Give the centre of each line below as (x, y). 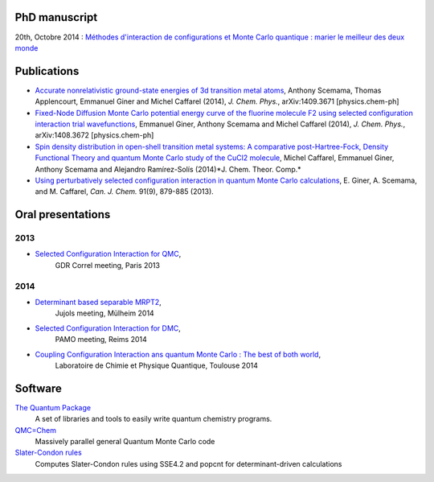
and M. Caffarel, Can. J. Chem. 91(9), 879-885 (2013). (125, 192)
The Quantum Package (53, 407)
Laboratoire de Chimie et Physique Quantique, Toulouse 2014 (157, 365)
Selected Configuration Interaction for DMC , (108, 328)
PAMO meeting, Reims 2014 (101, 340)
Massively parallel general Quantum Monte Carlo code (125, 442)
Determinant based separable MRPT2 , (98, 303)
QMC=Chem (35, 430)
